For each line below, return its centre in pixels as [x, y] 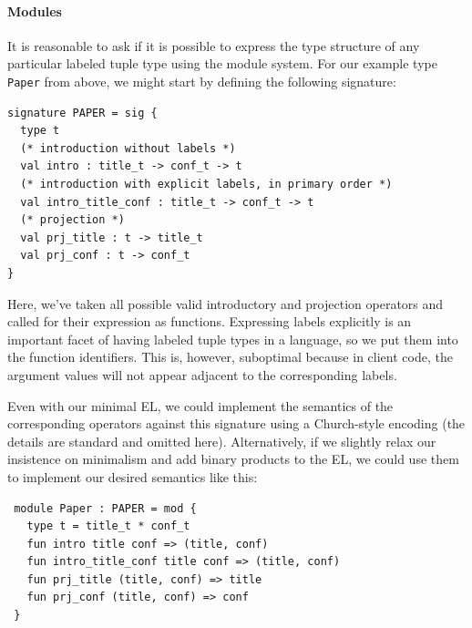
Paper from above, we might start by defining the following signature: [202, 81]
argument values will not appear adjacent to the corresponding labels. [202, 374]
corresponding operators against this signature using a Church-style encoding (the [236, 423]
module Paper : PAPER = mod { [105, 508]
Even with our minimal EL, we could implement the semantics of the [200, 405]
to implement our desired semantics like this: [133, 476]
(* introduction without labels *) [128, 148]
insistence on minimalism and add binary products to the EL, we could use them [233, 459]
